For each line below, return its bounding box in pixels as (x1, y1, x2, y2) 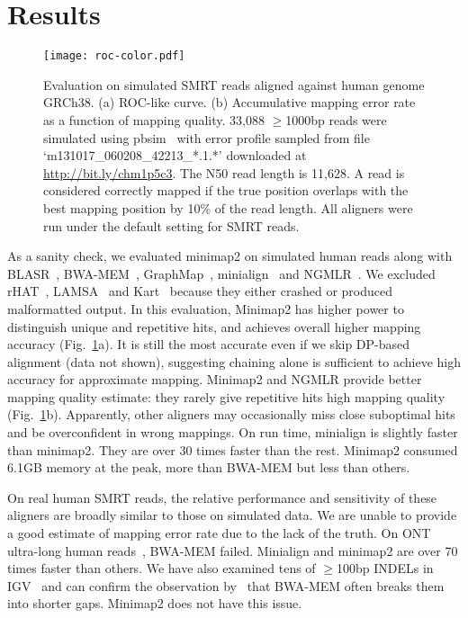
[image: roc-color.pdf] (43, 49, 185, 63)
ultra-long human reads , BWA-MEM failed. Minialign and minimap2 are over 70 (7, 541, 458, 560)
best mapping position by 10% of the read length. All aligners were (43, 198, 413, 217)
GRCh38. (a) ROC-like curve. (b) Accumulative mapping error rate (43, 93, 416, 112)
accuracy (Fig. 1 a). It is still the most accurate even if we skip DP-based (7, 335, 410, 354)
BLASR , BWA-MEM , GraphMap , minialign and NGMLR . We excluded (7, 264, 436, 282)
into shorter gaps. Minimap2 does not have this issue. (7, 594, 302, 613)
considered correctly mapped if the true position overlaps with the (43, 181, 409, 200)
